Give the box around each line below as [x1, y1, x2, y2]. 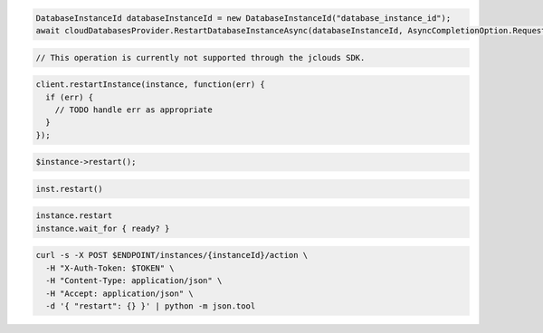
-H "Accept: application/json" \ [45, 288, 194, 299]
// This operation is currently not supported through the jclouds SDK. [35, 52, 366, 62]
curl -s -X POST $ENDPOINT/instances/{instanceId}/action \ [35, 250, 309, 261]
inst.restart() [35, 184, 103, 194]
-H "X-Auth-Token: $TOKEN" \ [45, 262, 176, 273]
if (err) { [45, 91, 94, 102]
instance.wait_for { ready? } [35, 223, 170, 233]
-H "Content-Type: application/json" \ [45, 276, 223, 286]
